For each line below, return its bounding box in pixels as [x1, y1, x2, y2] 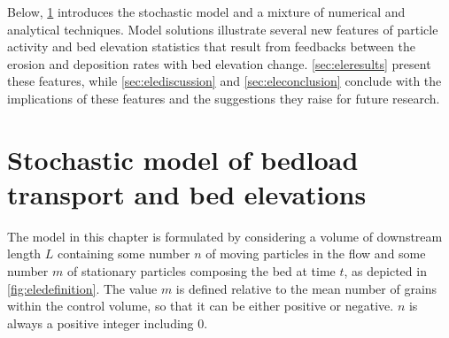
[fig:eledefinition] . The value [7, 279, 158, 297]
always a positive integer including [7, 313, 194, 332]
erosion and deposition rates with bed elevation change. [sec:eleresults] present [7, 54, 431, 73]
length [7, 244, 42, 263]
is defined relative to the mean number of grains [175, 279, 437, 297]
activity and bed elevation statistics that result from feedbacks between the [7, 37, 415, 56]
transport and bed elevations [7, 175, 367, 211]
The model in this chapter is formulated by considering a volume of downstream [7, 227, 443, 245]
